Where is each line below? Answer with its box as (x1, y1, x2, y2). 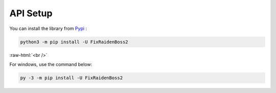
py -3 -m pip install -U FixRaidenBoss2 (20, 75, 123, 81)
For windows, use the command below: (9, 61, 93, 67)
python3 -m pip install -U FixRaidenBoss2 (20, 39, 128, 45)
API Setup (9, 8, 53, 19)
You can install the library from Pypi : (9, 25, 87, 32)
